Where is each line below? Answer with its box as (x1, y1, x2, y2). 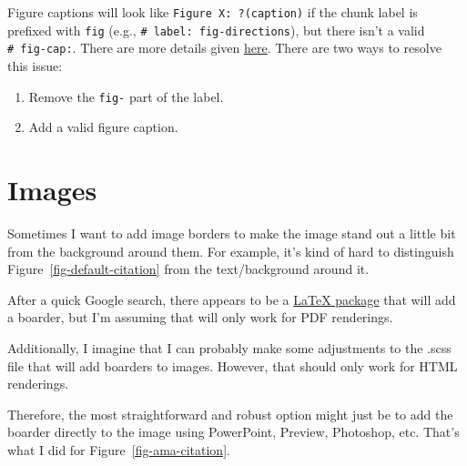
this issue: (7, 56, 63, 75)
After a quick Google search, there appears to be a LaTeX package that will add (7, 289, 456, 309)
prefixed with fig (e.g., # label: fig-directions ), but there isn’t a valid (7, 20, 425, 39)
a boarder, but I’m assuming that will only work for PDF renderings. (7, 308, 393, 327)
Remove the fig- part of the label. (28, 86, 224, 106)
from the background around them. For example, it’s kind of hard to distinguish (7, 241, 454, 260)
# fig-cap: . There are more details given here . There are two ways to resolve (7, 38, 442, 57)
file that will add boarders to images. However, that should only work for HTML (7, 356, 458, 375)
